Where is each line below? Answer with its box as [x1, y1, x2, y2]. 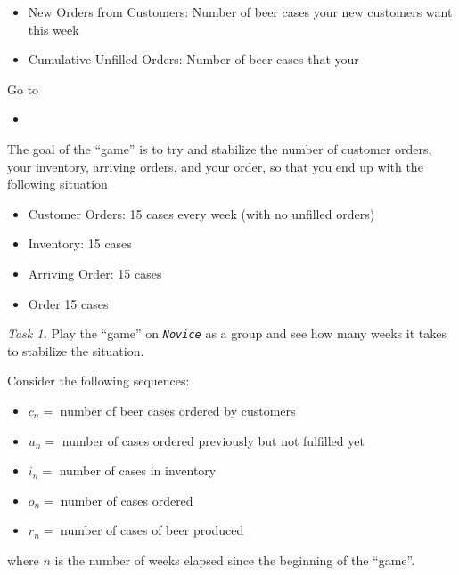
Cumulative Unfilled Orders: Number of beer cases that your [28, 50, 359, 69]
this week [28, 20, 79, 38]
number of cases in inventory [59, 461, 217, 480]
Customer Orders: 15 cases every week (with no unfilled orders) [28, 204, 375, 223]
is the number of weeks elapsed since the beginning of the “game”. [54, 550, 415, 569]
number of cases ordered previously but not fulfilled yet [61, 431, 365, 449]
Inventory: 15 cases [28, 234, 132, 253]
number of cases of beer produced [61, 521, 244, 539]
